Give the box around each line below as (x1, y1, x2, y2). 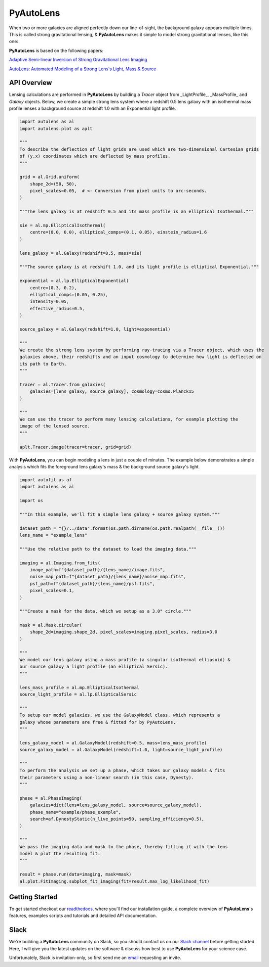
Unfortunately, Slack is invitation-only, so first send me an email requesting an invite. (9, 955, 181, 961)
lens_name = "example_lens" (19, 532, 87, 538)
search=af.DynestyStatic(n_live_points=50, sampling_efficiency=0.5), (30, 816, 205, 822)
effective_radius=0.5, (30, 306, 85, 311)
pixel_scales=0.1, (30, 588, 75, 594)
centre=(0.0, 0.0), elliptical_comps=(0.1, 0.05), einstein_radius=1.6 (30, 230, 207, 235)
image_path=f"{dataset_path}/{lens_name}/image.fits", (30, 567, 165, 572)
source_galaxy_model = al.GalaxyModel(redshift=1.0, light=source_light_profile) (19, 747, 223, 753)
